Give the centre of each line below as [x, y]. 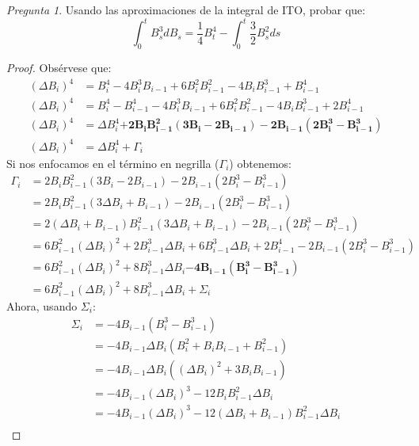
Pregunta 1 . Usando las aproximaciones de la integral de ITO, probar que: [186, 10]
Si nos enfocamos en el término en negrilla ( [113, 163]
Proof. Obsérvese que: [59, 67]
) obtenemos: [260, 163]
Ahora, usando [42, 305]
